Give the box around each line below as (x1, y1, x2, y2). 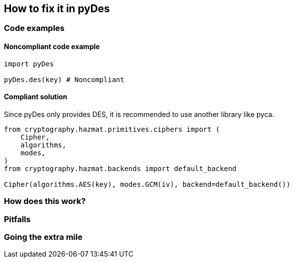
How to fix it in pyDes (4, 2, 110, 15)
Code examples (4, 23, 65, 33)
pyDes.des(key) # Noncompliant (4, 75, 125, 84)
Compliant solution (4, 92, 67, 101)
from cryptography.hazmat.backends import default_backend (4, 164, 237, 173)
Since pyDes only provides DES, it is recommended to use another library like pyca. (4, 110, 274, 118)
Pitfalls (4, 214, 31, 224)
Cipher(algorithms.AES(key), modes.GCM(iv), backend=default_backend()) (4, 180, 291, 188)
